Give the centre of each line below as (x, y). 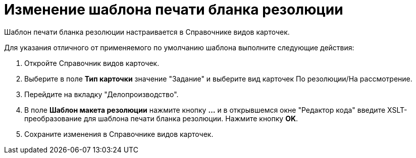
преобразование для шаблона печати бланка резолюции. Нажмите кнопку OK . (161, 118)
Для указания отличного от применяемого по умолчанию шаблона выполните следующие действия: (179, 47)
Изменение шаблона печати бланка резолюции (174, 10)
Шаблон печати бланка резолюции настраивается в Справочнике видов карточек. (147, 32)
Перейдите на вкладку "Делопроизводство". (101, 94)
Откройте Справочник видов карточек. (92, 63)
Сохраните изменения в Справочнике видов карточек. (119, 134)
